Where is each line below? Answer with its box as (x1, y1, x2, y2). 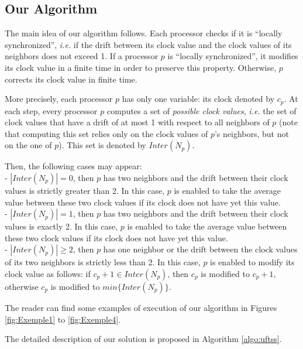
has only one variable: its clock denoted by (122, 93, 275, 105)
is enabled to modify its (210, 256, 295, 268)
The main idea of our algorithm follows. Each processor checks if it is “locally (5, 27, 283, 39)
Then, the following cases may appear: (5, 160, 142, 172)
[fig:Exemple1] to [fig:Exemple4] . (5, 313, 120, 325)
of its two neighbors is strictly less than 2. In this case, (5, 256, 201, 268)
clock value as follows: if (5, 267, 91, 279)
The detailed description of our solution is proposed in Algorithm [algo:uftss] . (5, 333, 282, 345)
